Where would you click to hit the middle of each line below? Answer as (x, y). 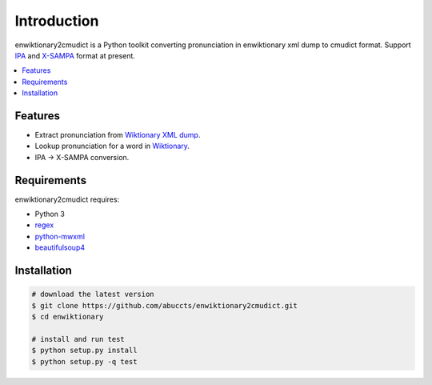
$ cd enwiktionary (68, 317)
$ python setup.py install (84, 351)
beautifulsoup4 (60, 247)
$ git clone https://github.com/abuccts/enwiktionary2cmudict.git (164, 305)
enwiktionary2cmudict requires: (67, 199)
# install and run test (78, 339)
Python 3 (50, 214)
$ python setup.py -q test (84, 361)
